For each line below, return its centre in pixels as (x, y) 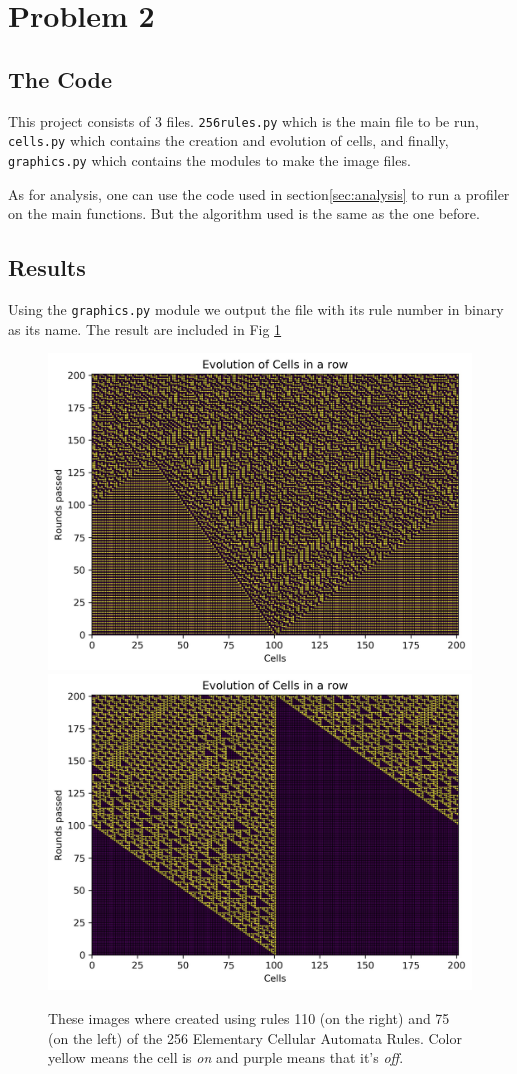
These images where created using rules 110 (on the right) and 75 (249, 1018)
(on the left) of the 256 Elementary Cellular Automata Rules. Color (255, 1037)
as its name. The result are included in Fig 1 (145, 328)
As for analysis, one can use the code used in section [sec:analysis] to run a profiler (259, 193)
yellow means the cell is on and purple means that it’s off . (226, 1057)
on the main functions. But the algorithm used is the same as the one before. (244, 213)
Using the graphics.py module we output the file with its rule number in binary (256, 308)
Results (47, 267)
